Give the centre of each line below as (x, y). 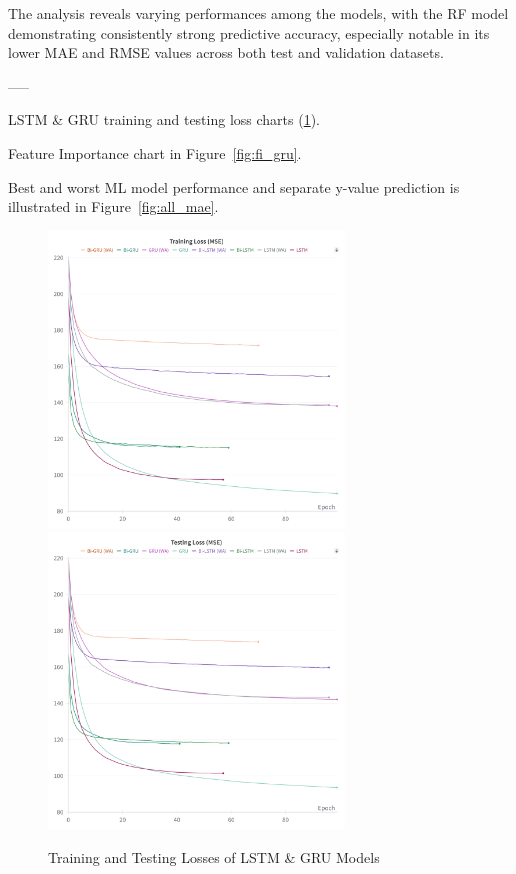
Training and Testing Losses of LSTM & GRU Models (214, 856)
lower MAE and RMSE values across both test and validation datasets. (226, 52)
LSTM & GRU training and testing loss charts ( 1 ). (164, 119)
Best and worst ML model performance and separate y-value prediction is (234, 186)
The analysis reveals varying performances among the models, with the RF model (258, 13)
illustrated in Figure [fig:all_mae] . (113, 206)
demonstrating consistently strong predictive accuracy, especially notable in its (249, 32)
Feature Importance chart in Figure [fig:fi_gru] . (155, 152)
